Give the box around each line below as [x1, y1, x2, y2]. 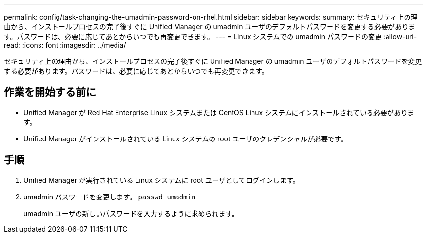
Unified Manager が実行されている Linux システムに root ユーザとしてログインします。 [23, 176, 300, 184]
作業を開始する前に [4, 86, 96, 99]
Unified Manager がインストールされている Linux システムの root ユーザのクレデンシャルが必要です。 [23, 134, 348, 143]
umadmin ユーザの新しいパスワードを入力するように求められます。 [23, 209, 239, 217]
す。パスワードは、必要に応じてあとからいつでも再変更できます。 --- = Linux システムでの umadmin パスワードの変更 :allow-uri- [4, 32, 417, 40]
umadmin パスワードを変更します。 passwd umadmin [23, 192, 196, 201]
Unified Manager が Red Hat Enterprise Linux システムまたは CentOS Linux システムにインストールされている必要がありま [23, 108, 414, 117]
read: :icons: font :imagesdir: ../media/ [4, 41, 126, 49]
